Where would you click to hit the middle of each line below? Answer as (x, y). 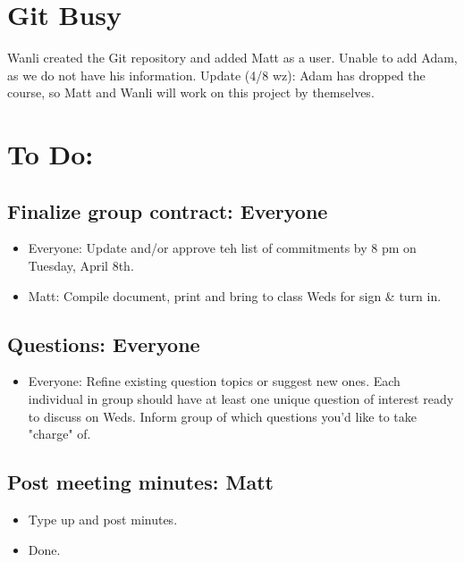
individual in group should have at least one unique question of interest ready (241, 399)
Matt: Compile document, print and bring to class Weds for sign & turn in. (235, 295)
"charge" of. (59, 434)
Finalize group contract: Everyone (168, 210)
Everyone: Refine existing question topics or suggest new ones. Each (214, 381)
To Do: (51, 154)
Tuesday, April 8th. (81, 266)
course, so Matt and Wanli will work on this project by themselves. (191, 92)
